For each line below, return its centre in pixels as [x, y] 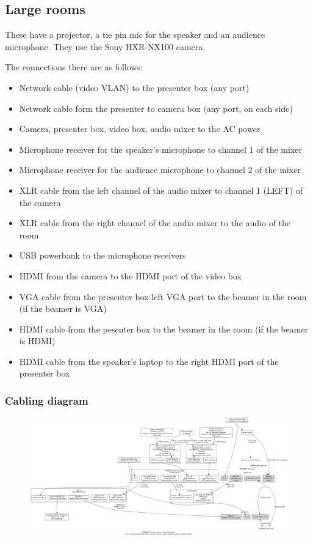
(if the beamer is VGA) [63, 308]
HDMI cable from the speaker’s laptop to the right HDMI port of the [149, 361]
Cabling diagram [47, 400]
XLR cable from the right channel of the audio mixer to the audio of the [155, 223]
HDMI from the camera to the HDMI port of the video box [130, 275]
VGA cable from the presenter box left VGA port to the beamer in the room [163, 296]
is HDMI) [37, 341]
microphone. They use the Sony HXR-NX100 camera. [105, 46]
